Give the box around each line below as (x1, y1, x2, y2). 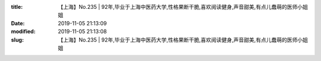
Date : (11, 19, 25, 26)
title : (11, 4, 23, 10)
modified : (11, 28, 36, 35)
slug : (11, 36, 24, 43)
